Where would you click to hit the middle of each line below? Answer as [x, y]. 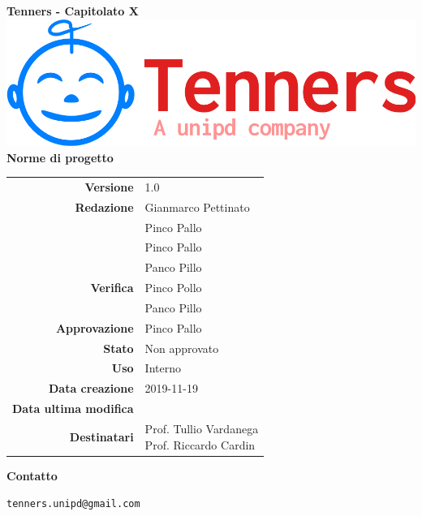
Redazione [104, 206]
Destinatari [101, 436]
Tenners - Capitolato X [73, 11]
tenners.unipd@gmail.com [73, 504]
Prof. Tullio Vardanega [202, 428]
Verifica [112, 288]
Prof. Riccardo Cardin [200, 444]
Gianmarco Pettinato [197, 206]
